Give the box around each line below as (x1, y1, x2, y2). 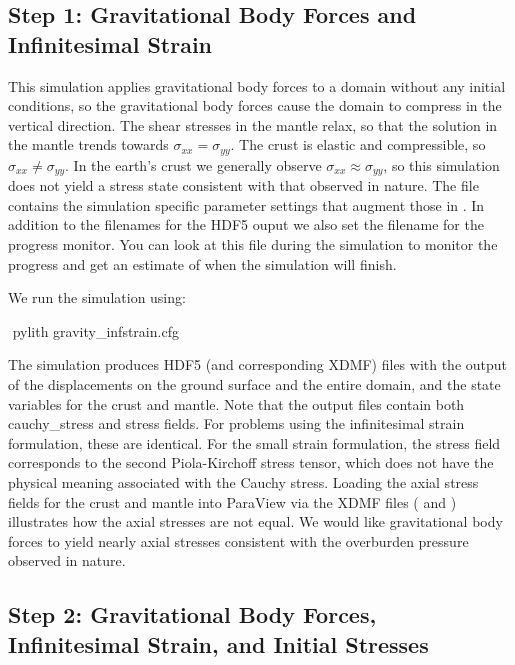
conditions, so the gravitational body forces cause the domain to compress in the (8, 95, 502, 116)
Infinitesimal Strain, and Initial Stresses (8, 628, 429, 659)
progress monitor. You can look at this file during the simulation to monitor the (8, 234, 498, 255)
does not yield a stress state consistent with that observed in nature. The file (8, 175, 479, 196)
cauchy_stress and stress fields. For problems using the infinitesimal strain (8, 413, 465, 434)
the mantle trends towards (8, 134, 169, 155)
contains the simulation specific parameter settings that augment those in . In (8, 194, 485, 215)
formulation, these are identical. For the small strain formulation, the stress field (8, 432, 501, 453)
